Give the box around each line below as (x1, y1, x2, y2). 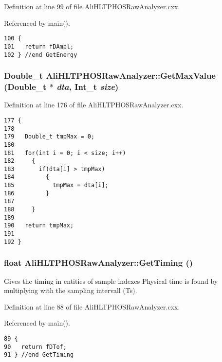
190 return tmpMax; (4, 222, 74, 229)
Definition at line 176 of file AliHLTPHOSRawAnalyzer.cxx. (4, 100, 184, 110)
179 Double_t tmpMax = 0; (4, 133, 95, 140)
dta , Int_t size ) (56, 81, 119, 92)
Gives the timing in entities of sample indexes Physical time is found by (4, 276, 218, 286)
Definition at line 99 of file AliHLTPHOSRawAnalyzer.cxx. (4, 1, 180, 11)
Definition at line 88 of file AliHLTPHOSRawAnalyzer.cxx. (4, 301, 180, 311)
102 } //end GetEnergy (4, 51, 77, 58)
